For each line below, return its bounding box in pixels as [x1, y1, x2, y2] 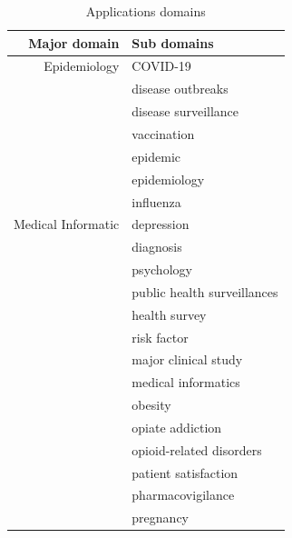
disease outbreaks [131, 79, 229, 98]
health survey [131, 304, 207, 324]
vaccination [131, 124, 195, 143]
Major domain [28, 33, 120, 52]
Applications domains [85, 2, 206, 20]
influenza [131, 192, 181, 211]
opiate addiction [131, 417, 222, 436]
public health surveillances [131, 282, 278, 301]
